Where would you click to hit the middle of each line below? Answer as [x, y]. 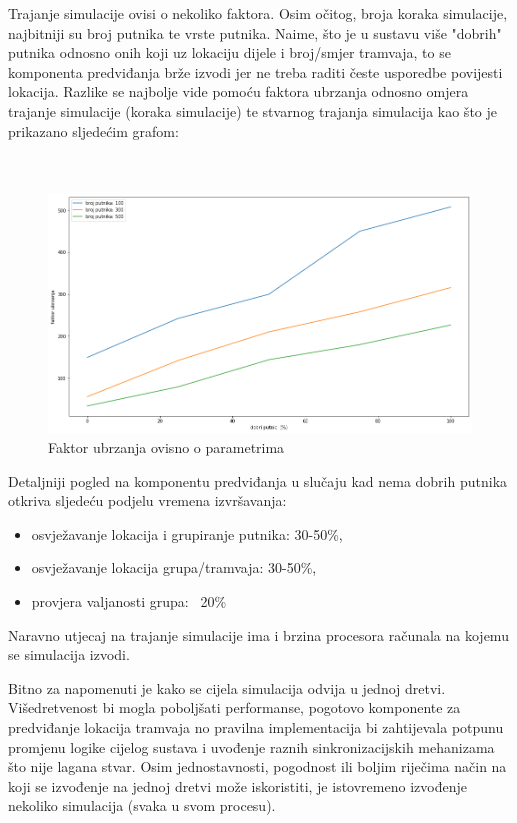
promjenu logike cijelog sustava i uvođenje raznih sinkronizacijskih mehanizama [251, 746]
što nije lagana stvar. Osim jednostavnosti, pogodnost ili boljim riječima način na [257, 766]
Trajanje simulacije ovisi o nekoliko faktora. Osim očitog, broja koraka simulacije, [258, 13]
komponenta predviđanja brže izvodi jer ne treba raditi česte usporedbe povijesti [255, 71]
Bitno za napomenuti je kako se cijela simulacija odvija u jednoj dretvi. [227, 687]
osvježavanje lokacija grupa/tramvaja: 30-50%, [174, 567]
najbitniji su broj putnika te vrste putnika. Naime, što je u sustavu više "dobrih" [255, 32]
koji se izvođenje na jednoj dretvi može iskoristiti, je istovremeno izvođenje [237, 785]
